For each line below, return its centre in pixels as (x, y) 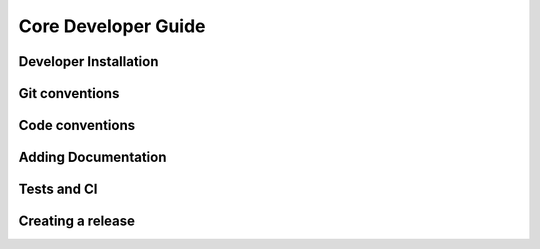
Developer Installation (88, 61)
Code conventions (76, 125)
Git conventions (69, 93)
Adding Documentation (92, 157)
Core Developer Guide (112, 26)
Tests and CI (58, 189)
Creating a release (76, 221)
